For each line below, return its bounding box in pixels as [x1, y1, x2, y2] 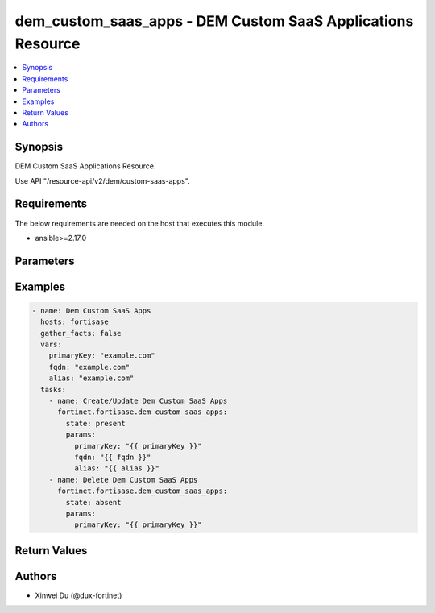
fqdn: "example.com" [48, 362, 130, 371]
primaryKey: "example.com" [48, 351, 156, 360]
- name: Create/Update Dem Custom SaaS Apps [48, 396, 228, 406]
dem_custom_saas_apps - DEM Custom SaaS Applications [14, 12, 414, 30]
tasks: [40, 385, 67, 394]
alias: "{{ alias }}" [73, 464, 160, 473]
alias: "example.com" [48, 374, 135, 383]
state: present [65, 419, 126, 428]
